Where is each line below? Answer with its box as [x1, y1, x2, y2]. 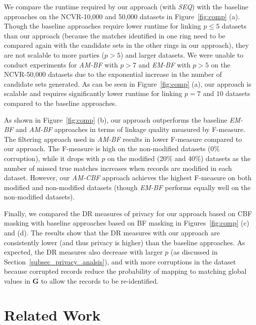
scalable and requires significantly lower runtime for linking [4, 88, 183, 98]
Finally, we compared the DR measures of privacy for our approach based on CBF [4, 208, 252, 218]
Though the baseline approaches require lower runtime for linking [4, 21, 201, 31]
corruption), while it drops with [4, 153, 99, 163]
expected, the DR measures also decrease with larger [4, 247, 163, 257]
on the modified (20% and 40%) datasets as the [107, 153, 251, 163]
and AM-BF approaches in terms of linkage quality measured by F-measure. [15, 124, 246, 134]
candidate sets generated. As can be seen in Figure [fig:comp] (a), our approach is [4, 78, 252, 89]
